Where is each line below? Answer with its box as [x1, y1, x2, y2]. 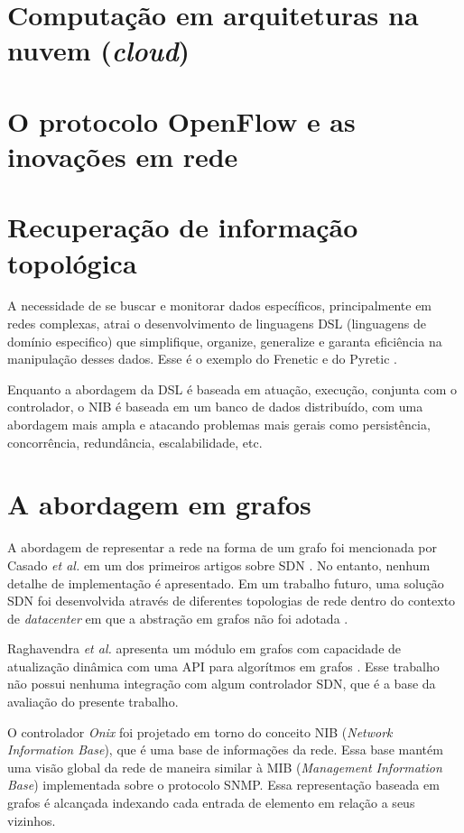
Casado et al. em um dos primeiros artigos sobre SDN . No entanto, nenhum [7, 555, 431, 574]
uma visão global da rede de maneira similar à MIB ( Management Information [7, 757, 442, 776]
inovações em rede [7, 137, 238, 174]
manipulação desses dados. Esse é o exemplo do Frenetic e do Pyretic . [7, 349, 397, 368]
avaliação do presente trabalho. [7, 692, 179, 711]
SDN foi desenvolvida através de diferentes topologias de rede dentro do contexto [7, 591, 456, 610]
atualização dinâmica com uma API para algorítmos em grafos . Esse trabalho [7, 656, 440, 675]
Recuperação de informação [7, 208, 358, 245]
